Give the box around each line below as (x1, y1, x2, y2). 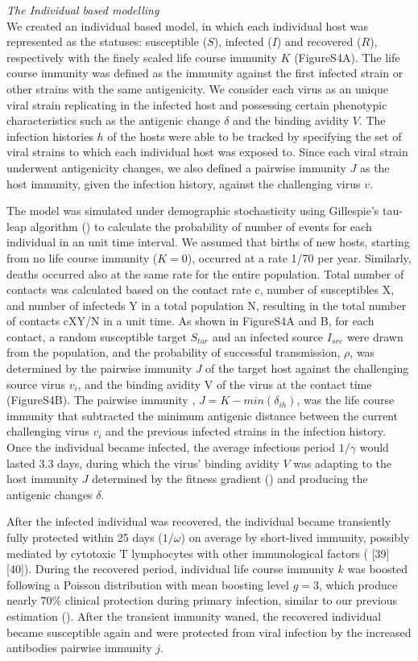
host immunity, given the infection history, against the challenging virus (6, 175, 361, 192)
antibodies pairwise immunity (6, 639, 152, 656)
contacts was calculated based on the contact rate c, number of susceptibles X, (6, 281, 395, 298)
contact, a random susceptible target (6, 328, 187, 345)
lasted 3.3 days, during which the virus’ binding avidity (6, 454, 279, 471)
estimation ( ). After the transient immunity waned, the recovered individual (6, 607, 382, 624)
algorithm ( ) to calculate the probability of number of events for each (30, 217, 372, 234)
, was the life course (296, 391, 395, 408)
